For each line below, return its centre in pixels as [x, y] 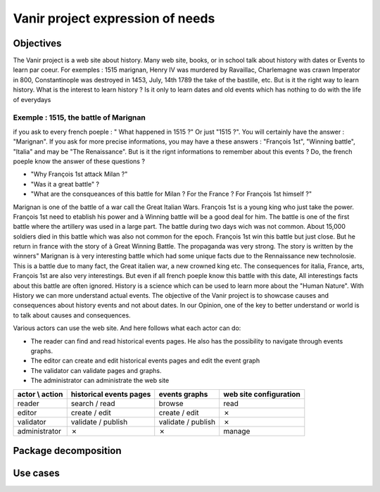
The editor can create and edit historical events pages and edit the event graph [145, 361]
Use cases [36, 473]
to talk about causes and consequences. [72, 315]
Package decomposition [68, 450]
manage [237, 431]
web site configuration [262, 394]
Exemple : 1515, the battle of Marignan [79, 118]
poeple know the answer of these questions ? [79, 161]
